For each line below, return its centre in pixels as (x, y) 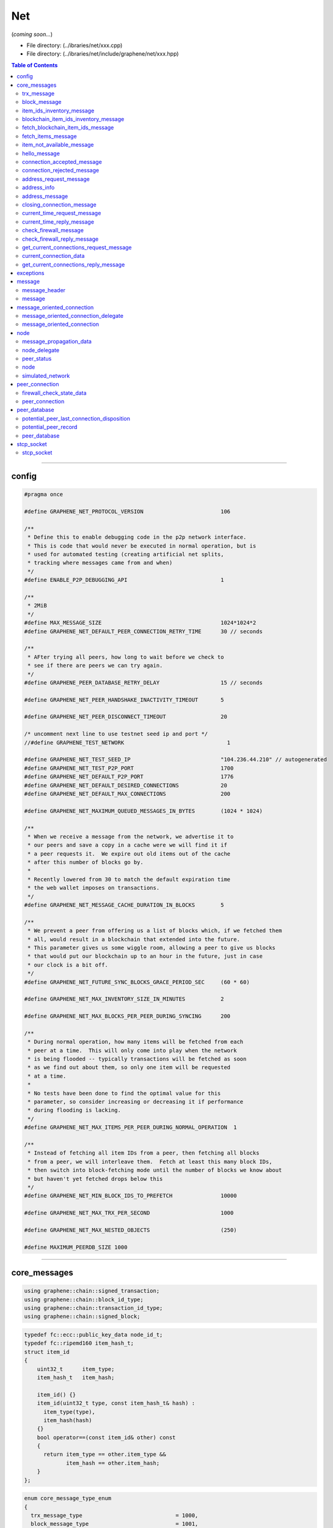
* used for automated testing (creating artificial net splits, (126, 554)
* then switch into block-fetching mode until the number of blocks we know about (155, 1170)
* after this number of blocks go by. (86, 862)
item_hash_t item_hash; (76, 1377)
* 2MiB (37, 606)
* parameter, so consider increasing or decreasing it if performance (136, 1102)
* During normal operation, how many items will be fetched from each (136, 1042)
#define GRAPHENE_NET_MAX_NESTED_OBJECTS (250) (130, 1230)
